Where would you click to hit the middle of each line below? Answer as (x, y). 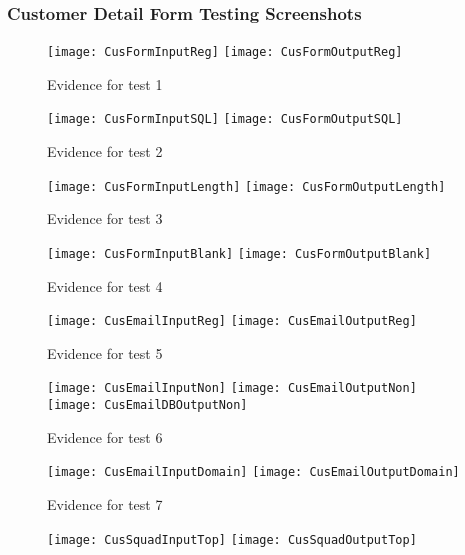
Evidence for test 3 (105, 218)
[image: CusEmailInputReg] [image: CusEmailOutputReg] (232, 321)
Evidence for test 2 (105, 151)
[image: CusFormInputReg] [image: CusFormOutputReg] (225, 52)
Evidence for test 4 (105, 285)
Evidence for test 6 (105, 436)
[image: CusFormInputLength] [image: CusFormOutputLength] (246, 186)
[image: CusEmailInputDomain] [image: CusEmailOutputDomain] (253, 472)
